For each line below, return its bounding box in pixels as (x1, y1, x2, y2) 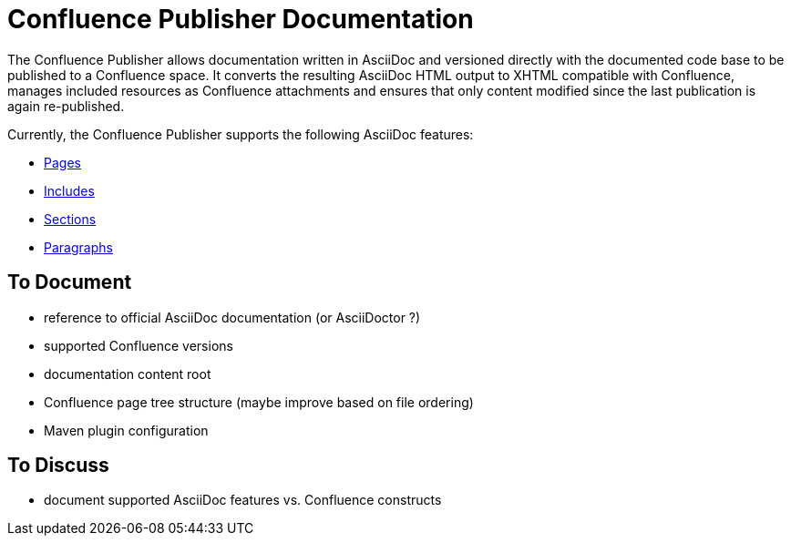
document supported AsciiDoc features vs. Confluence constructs (44, 492, 442, 508)
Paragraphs (44, 239, 113, 255)
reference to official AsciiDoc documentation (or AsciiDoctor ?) (44, 309, 421, 325)
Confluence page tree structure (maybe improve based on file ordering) (44, 394, 474, 410)
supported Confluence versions (44, 337, 233, 353)
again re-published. (7, 97, 125, 114)
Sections (44, 210, 97, 227)
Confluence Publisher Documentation (7, 4, 474, 35)
